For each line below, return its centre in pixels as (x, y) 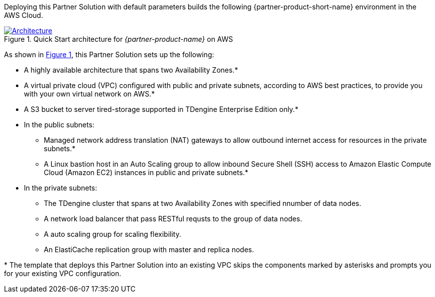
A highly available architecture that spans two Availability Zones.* (131, 70)
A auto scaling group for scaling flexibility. (112, 234)
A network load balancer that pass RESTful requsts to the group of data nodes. (173, 219)
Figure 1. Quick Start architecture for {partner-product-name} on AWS (118, 39)
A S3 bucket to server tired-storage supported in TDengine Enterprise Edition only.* (161, 109)
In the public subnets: (59, 125)
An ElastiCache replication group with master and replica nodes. (149, 249)
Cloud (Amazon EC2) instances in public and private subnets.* (146, 172)
